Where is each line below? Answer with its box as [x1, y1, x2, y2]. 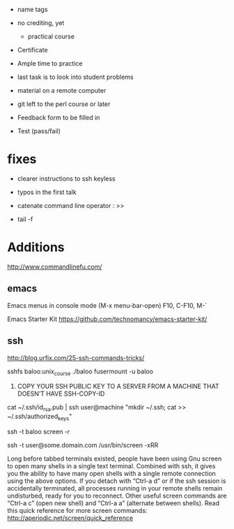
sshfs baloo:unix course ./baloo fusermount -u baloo [7, 367, 153, 377]
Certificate [17, 46, 48, 54]
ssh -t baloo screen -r [7, 427, 70, 435]
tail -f [17, 215, 33, 223]
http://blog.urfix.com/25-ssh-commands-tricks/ [7, 353, 145, 362]
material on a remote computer [17, 87, 107, 94]
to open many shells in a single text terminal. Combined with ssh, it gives [7, 461, 216, 470]
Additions [7, 239, 65, 255]
